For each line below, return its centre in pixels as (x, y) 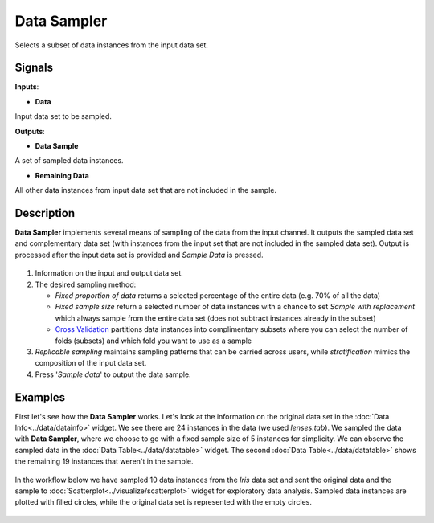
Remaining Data (62, 175)
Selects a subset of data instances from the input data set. (112, 45)
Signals (34, 68)
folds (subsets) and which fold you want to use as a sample (154, 341)
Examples (40, 397)
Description (45, 213)
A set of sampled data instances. (69, 161)
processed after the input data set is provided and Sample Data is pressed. (139, 255)
